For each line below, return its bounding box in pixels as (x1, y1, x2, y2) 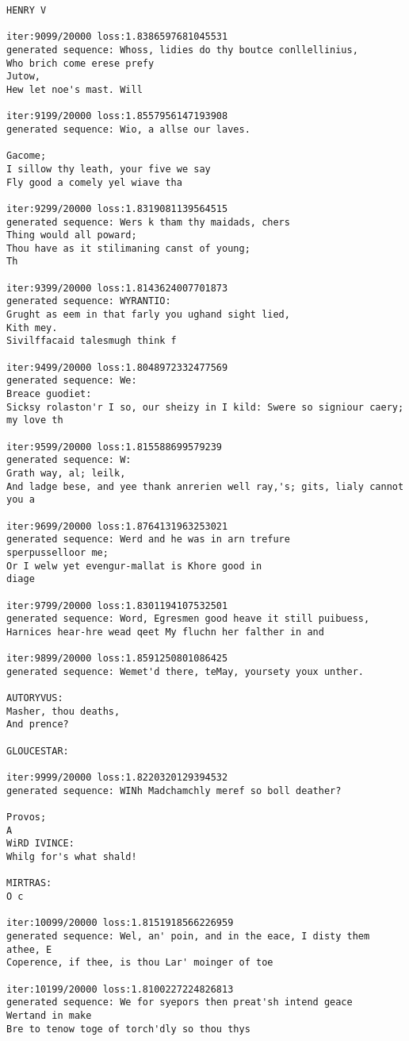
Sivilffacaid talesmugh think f (6, 335, 177, 347)
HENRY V (6, 5, 47, 16)
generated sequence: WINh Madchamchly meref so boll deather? (6, 785, 342, 796)
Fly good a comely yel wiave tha (6, 176, 182, 188)
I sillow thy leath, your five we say (6, 163, 211, 175)
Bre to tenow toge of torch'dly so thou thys (6, 1023, 250, 1035)
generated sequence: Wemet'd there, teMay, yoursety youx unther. (6, 665, 365, 677)
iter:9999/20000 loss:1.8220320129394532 (6, 772, 228, 784)
